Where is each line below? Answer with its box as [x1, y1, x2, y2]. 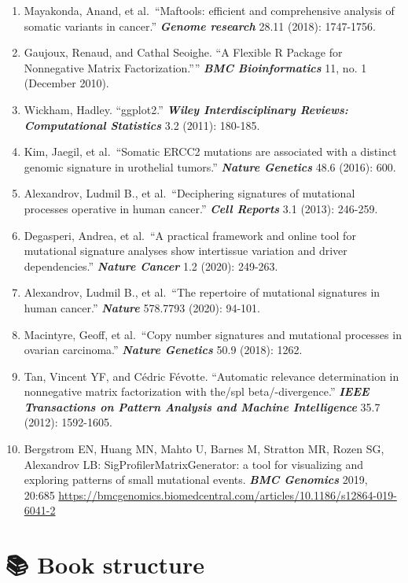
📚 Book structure [6, 548, 205, 581]
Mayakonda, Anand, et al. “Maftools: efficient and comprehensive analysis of [24, 2, 395, 18]
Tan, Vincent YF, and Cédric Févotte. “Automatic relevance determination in [24, 367, 399, 384]
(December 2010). [24, 75, 109, 91]
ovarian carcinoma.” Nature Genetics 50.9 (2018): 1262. [24, 341, 303, 358]
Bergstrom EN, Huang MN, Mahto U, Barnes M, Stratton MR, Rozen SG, [24, 441, 384, 457]
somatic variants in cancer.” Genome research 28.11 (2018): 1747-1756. [24, 17, 376, 34]
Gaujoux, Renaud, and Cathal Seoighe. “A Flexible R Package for [24, 44, 343, 61]
